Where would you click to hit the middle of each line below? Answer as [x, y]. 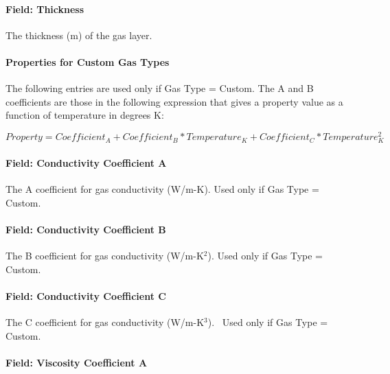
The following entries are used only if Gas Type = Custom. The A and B [160, 88]
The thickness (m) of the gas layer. [79, 35]
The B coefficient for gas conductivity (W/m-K [105, 255]
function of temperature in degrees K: [85, 115]
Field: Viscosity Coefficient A [77, 362]
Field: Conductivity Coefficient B [86, 229]
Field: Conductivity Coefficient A [86, 162]
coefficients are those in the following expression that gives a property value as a [174, 101]
